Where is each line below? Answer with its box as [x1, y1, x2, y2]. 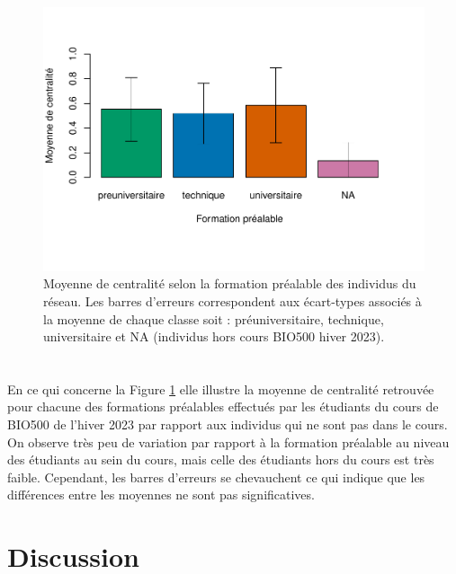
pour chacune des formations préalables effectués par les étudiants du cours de [7, 397, 439, 416]
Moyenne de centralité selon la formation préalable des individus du [43, 274, 416, 293]
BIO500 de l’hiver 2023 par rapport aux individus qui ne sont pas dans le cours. [7, 415, 448, 434]
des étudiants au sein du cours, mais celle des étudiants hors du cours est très [7, 450, 434, 469]
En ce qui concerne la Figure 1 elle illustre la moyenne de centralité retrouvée [7, 379, 434, 398]
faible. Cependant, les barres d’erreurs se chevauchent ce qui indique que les [7, 467, 425, 486]
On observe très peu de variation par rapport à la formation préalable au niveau [7, 432, 450, 451]
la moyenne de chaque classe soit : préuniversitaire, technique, [43, 309, 384, 328]
